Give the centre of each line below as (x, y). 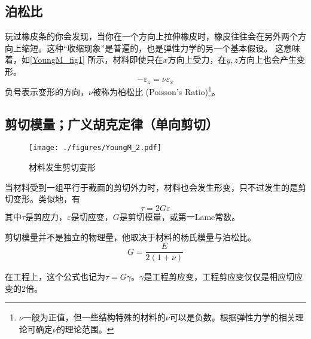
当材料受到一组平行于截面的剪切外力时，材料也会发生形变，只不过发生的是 (151, 187)
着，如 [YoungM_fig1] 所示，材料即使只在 (84, 59)
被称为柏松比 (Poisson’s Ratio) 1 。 (156, 91)
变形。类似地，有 (46, 199)
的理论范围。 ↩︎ (85, 329)
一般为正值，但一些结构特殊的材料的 (94, 317)
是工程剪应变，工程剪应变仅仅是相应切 (219, 277)
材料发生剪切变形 (62, 167)
